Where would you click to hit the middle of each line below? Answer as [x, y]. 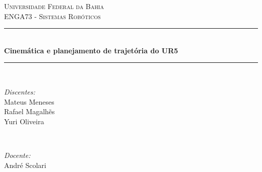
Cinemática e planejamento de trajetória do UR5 [91, 50]
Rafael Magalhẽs [29, 111]
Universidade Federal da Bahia [54, 6]
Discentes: [20, 91]
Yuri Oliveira [24, 121]
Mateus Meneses [29, 101]
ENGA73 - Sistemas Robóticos [52, 16]
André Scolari [25, 165]
